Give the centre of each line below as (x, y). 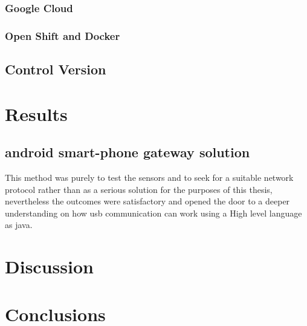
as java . (19, 225)
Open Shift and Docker (63, 35)
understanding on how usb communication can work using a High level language (153, 213)
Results (36, 113)
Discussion (49, 266)
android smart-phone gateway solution (128, 152)
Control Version (56, 69)
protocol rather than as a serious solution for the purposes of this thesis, (139, 189)
